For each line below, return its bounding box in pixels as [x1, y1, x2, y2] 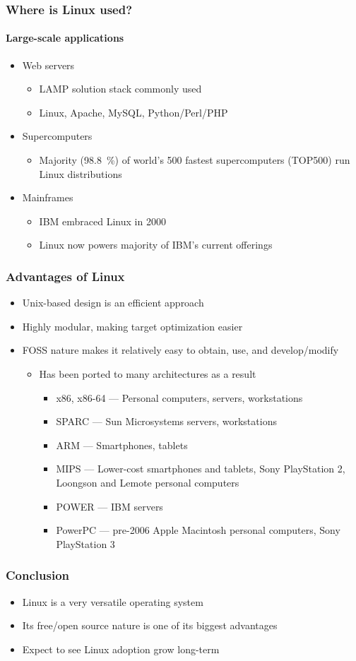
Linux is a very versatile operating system [22, 594, 203, 609]
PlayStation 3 [56, 536, 115, 551]
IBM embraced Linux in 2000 [39, 213, 166, 228]
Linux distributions [39, 166, 122, 181]
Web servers [22, 57, 75, 72]
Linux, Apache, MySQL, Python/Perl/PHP [39, 105, 228, 119]
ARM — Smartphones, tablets [56, 437, 188, 452]
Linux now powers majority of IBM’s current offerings [39, 237, 273, 252]
